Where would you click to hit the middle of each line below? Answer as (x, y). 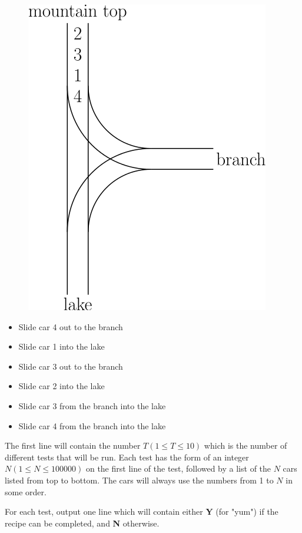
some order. (26, 491)
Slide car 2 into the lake (62, 386)
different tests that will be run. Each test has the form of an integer (127, 457)
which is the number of (245, 445)
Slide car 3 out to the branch (71, 366)
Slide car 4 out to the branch (71, 326)
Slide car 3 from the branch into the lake (92, 405)
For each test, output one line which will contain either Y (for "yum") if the (142, 511)
